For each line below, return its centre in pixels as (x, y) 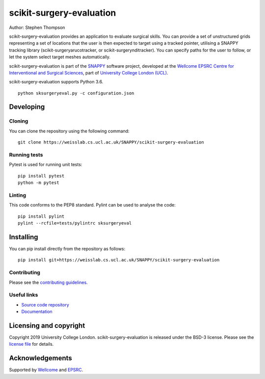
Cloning (19, 121)
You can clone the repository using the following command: (69, 131)
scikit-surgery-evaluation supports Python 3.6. (56, 82)
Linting (18, 195)
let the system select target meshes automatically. (60, 57)
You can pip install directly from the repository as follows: (67, 249)
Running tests (26, 154)
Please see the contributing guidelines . (48, 282)
